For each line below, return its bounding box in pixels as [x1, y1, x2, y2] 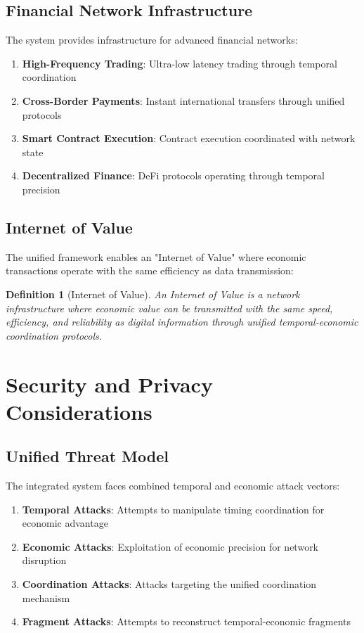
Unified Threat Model [6, 445, 169, 467]
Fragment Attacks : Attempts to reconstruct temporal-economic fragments [22, 614, 351, 629]
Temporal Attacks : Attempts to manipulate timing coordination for [22, 501, 325, 516]
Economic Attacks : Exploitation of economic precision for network [22, 539, 319, 554]
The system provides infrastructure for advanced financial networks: [6, 32, 298, 47]
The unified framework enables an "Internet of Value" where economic [6, 249, 306, 264]
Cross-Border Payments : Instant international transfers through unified [22, 93, 345, 108]
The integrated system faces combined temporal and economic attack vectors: [6, 478, 340, 493]
